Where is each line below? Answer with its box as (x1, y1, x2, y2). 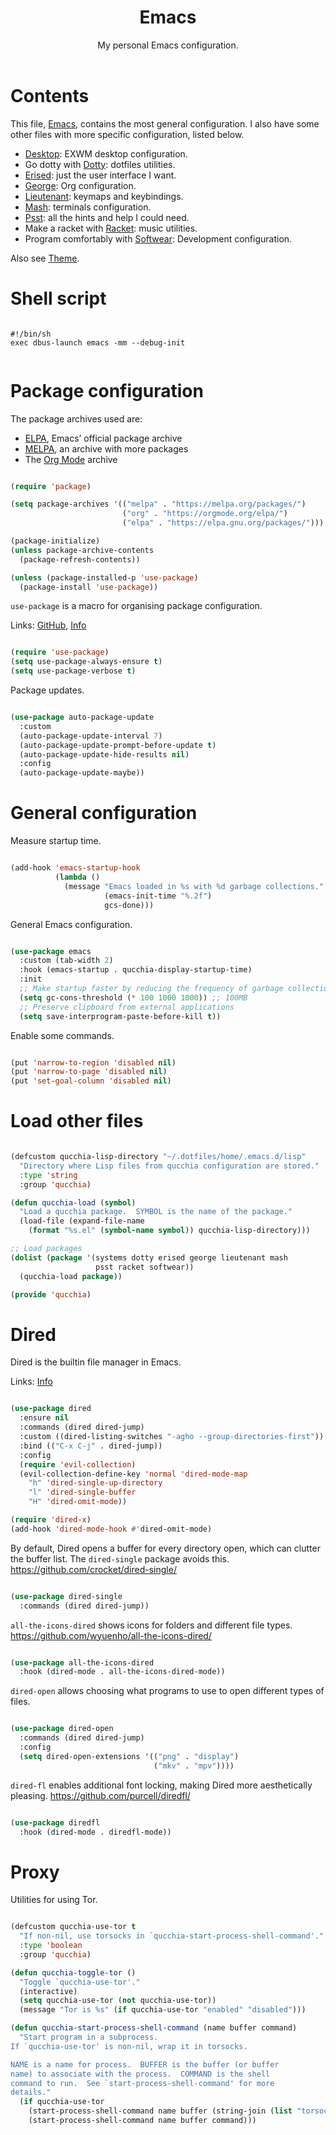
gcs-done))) (104, 900, 155, 910)
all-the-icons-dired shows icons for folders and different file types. (10, 1619, 293, 1631)
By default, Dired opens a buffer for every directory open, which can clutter (10, 1542, 321, 1554)
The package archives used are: (10, 412, 143, 425)
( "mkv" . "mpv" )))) (153, 1761, 235, 1771)
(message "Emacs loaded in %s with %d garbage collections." (63, 881, 325, 891)
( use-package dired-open (10, 1724, 114, 1734)
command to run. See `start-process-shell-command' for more (10, 2078, 275, 2088)
